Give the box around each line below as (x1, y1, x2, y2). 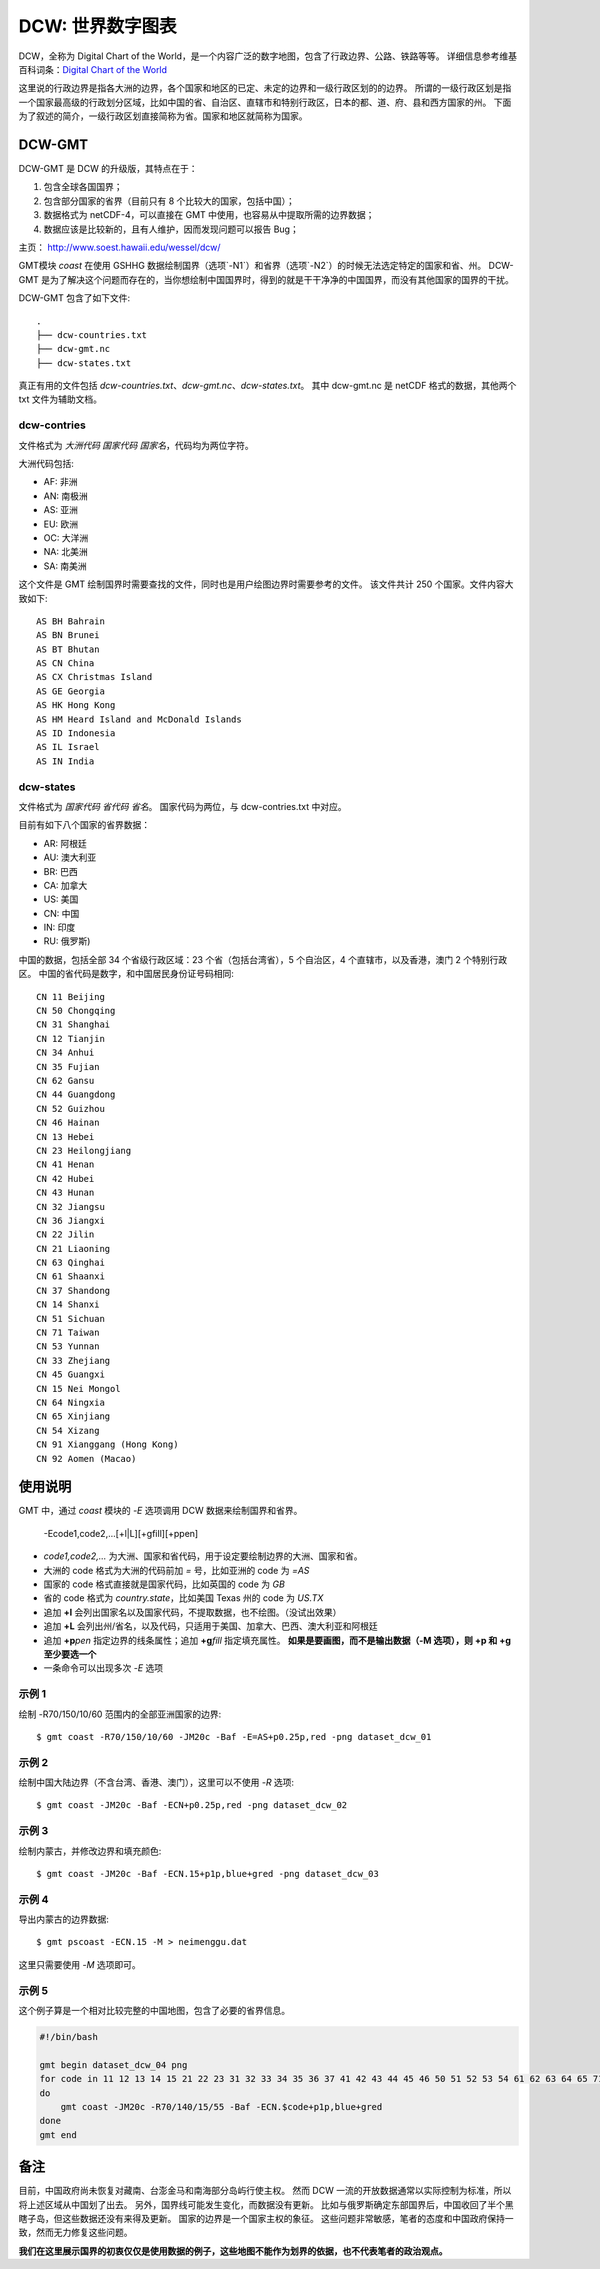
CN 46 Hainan (36, 1117, 100, 1129)
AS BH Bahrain (36, 615, 105, 627)
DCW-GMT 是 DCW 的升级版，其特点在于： (18, 163, 198, 175)
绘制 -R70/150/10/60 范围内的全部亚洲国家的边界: (18, 1708, 222, 1720)
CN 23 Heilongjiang (36, 1145, 132, 1156)
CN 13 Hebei (36, 1131, 95, 1142)
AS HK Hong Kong (36, 700, 116, 711)
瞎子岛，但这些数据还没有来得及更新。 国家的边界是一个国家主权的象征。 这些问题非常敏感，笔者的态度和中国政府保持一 (18, 2213, 514, 2225)
